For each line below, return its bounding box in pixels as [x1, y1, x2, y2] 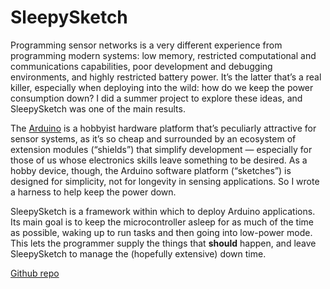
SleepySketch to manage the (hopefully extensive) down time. [10, 247, 267, 260]
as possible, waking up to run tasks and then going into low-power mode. [10, 226, 313, 238]
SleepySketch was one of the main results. [10, 102, 186, 115]
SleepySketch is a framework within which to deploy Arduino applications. [10, 205, 316, 217]
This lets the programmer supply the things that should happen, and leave [10, 237, 317, 249]
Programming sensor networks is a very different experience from [10, 39, 283, 51]
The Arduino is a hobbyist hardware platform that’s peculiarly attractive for [10, 122, 317, 134]
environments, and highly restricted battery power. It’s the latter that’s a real [10, 71, 322, 83]
